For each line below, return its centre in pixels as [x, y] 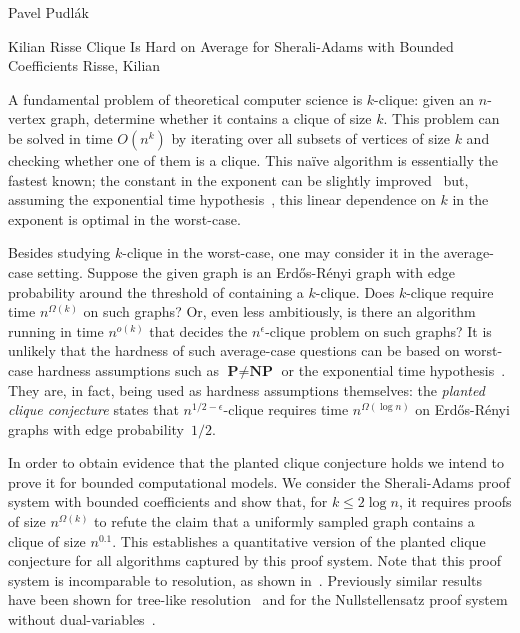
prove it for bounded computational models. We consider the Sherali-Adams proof [259, 481]
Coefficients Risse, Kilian [84, 65]
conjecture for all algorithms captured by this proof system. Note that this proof [254, 560]
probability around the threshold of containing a [156, 291]
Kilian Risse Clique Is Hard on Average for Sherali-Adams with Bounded [231, 45]
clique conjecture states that [93, 409]
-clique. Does [355, 291]
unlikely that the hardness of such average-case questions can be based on [234, 350]
